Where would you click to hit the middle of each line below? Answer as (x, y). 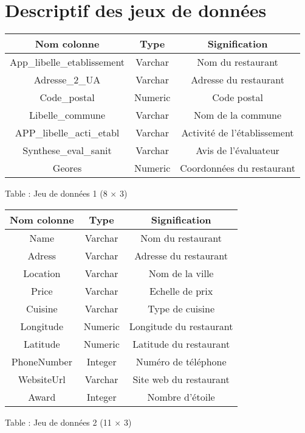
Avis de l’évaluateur (238, 150)
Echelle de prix (181, 290)
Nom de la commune (238, 115)
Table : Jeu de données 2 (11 (58, 422)
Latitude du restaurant (181, 343)
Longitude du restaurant (181, 326)
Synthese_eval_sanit (67, 150)
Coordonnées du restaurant (238, 168)
